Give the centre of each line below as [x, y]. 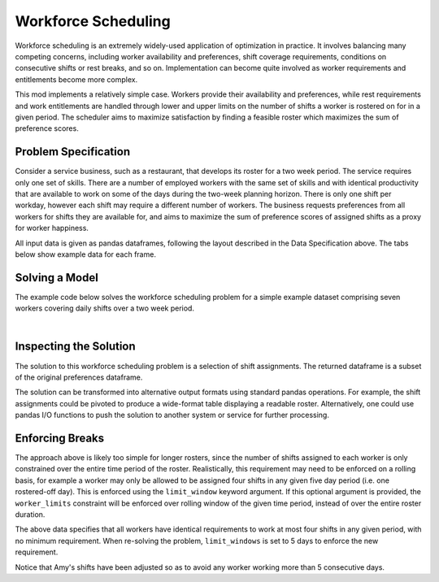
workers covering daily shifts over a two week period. [105, 308]
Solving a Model [57, 278]
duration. [30, 514]
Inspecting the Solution [75, 347]
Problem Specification [72, 152]
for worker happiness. [52, 228]
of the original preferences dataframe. [79, 377]
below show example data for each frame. [85, 254]
